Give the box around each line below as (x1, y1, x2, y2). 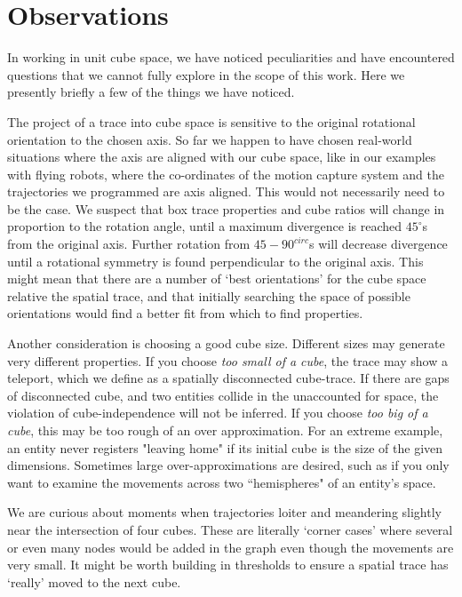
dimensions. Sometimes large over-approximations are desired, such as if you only (7, 456, 450, 474)
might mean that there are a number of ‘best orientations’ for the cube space (7, 269, 426, 288)
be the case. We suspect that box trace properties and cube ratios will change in (7, 199, 445, 218)
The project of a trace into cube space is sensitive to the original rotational (7, 112, 416, 131)
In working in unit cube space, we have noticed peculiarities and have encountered (7, 48, 455, 67)
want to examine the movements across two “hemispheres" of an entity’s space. (7, 473, 436, 491)
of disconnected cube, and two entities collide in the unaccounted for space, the (7, 386, 439, 404)
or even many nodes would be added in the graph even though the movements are (7, 537, 454, 556)
